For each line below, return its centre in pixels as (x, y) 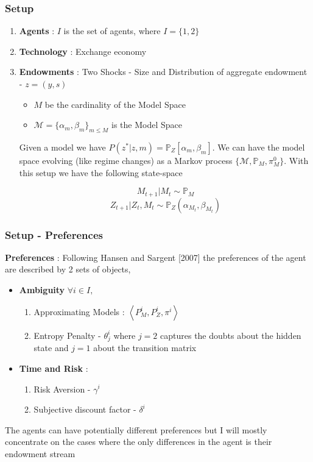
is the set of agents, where (112, 31)
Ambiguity (42, 290)
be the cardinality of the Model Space (115, 104)
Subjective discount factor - (85, 409)
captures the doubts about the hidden (231, 335)
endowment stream (40, 453)
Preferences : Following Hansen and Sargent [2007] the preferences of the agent (156, 257)
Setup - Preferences (54, 234)
